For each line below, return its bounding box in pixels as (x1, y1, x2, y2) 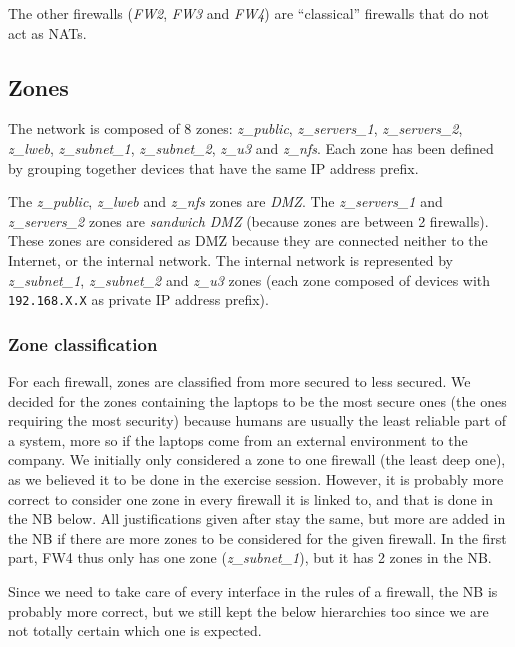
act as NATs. (8, 22, 87, 43)
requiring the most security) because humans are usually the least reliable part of (8, 410, 507, 431)
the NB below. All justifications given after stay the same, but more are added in (8, 508, 506, 529)
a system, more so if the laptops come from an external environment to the (8, 429, 468, 450)
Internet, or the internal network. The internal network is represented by (8, 249, 453, 270)
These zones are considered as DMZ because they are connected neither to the (8, 230, 488, 251)
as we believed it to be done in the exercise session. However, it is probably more (8, 468, 504, 489)
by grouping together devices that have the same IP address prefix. (8, 157, 419, 178)
